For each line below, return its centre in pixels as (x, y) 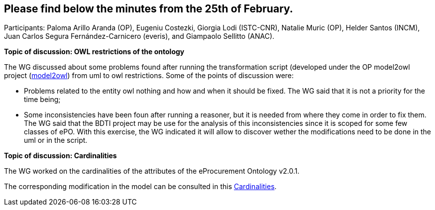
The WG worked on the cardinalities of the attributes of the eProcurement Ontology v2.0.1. (152, 171)
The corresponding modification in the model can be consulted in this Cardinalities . (140, 187)
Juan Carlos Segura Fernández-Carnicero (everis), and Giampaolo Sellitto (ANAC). (139, 36)
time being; (42, 100)
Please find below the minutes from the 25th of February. (149, 9)
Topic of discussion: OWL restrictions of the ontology (94, 52)
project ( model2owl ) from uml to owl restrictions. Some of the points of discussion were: (149, 76)
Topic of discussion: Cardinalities (60, 156)
